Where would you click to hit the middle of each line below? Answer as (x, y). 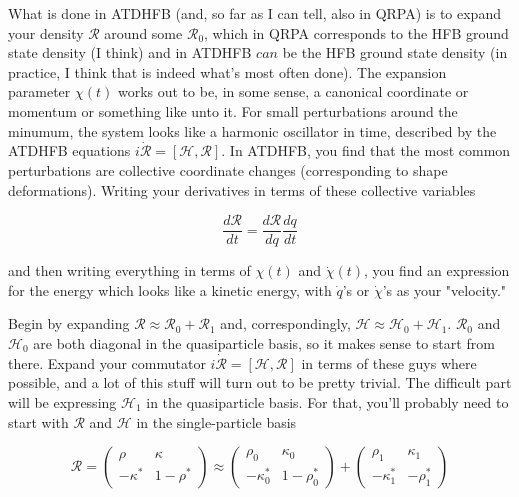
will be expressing (62, 402)
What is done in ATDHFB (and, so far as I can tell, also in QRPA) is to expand (254, 13)
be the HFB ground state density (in (395, 52)
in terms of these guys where (389, 362)
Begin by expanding (69, 323)
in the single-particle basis (216, 421)
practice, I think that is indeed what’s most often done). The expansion (227, 71)
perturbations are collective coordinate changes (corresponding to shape (228, 169)
